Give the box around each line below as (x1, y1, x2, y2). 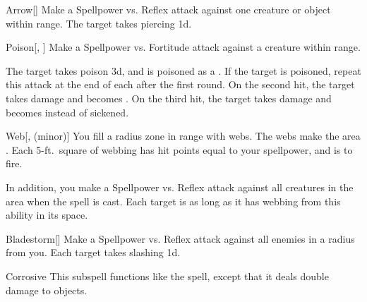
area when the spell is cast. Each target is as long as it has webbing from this (6, 193, 341, 208)
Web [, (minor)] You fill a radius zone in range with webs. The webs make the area (6, 128, 361, 143)
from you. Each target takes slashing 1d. (6, 245, 181, 260)
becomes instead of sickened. (6, 104, 129, 119)
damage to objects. (6, 282, 88, 297)
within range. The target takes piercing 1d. (6, 16, 192, 30)
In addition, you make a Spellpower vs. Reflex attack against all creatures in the (6, 179, 354, 194)
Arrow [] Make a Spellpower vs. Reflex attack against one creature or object (6, 2, 331, 16)
